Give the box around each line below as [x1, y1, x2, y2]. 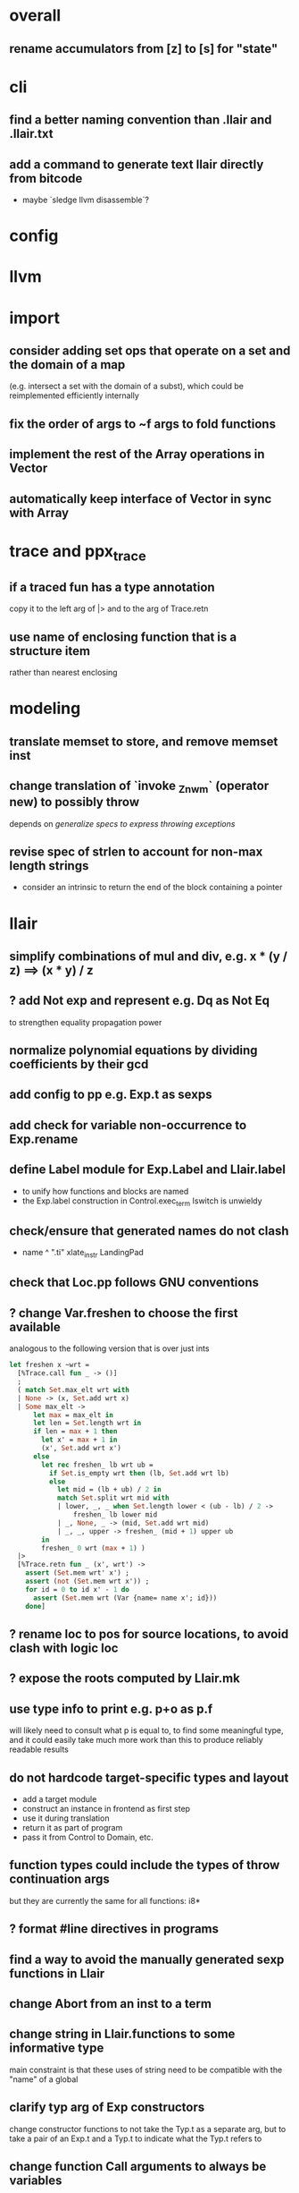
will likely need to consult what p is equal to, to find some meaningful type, [9, 1725, 284, 1736]
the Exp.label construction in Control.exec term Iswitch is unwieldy [21, 1195, 262, 1208]
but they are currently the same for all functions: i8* [9, 1895, 201, 1906]
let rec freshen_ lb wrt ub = [41, 1460, 154, 1469]
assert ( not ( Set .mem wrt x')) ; [25, 1577, 150, 1586]
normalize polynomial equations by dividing [9, 1043, 258, 1058]
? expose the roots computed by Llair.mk [9, 1670, 241, 1687]
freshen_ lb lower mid [72, 1510, 158, 1519]
